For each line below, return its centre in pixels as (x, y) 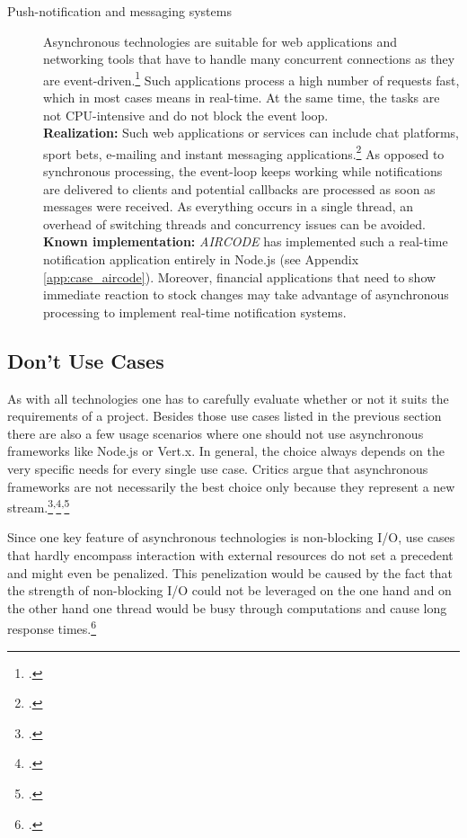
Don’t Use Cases (86, 360)
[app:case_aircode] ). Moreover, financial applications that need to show (240, 276)
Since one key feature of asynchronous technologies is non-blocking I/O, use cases (231, 537)
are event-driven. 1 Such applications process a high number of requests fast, (251, 78)
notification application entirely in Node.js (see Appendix (201, 259)
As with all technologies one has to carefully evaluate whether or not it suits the (228, 398)
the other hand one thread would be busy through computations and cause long (227, 607)
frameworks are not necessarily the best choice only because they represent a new (231, 486)
